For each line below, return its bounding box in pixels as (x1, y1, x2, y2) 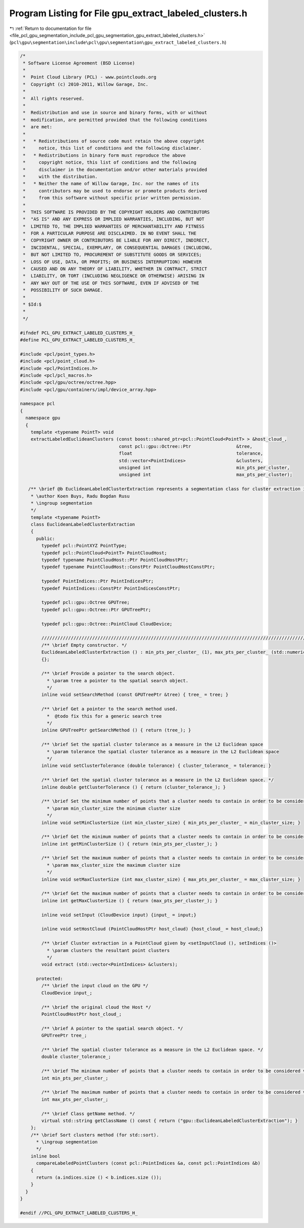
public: (36, 536, 55, 541)
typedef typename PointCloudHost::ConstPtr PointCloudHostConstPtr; (41, 564, 215, 570)
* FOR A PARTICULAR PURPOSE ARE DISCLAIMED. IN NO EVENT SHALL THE (23, 231, 197, 236)
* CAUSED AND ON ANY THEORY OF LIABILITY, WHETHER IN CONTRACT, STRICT (23, 266, 207, 272)
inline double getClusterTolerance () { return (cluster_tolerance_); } (41, 784, 226, 790)
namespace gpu (25, 415, 61, 421)
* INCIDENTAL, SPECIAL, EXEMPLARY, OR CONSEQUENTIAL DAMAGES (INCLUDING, (23, 244, 213, 251)
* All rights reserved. (23, 95, 85, 101)
